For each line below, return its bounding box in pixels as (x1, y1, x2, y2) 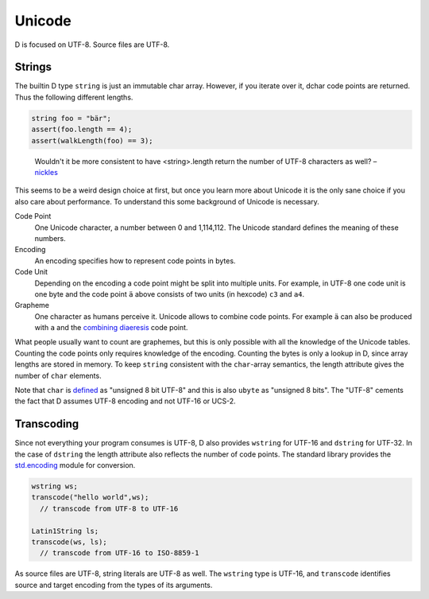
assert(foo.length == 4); (31, 125, 133, 134)
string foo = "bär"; (31, 114, 111, 123)
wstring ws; (31, 482, 79, 491)
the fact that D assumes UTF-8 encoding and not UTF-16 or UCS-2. (14, 396, 236, 406)
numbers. (34, 233, 67, 243)
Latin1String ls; (31, 526, 99, 535)
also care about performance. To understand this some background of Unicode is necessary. (14, 196, 319, 206)
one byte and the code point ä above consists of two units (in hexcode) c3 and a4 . (34, 289, 305, 298)
